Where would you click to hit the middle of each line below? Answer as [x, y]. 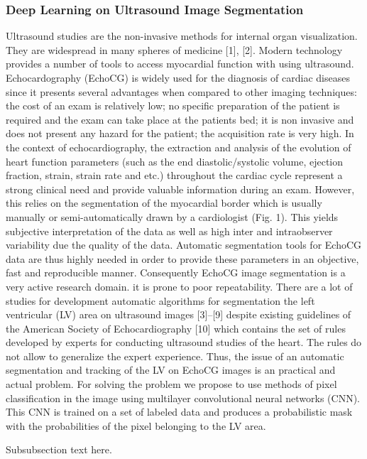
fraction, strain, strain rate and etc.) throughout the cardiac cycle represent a [174, 175]
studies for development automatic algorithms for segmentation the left [160, 300]
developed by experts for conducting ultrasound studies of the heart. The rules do [184, 342]
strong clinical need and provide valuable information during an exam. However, [180, 189]
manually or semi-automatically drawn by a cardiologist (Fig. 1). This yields [172, 216]
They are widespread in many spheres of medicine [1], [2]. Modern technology [174, 49]
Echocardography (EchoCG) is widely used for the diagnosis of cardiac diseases [178, 77]
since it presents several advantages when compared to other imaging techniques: [181, 91]
